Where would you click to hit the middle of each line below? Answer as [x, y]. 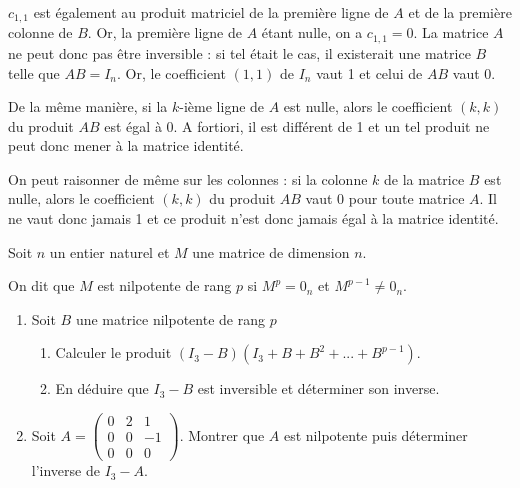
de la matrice [424, 178]
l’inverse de [65, 470]
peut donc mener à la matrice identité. [126, 145]
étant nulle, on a [312, 32]
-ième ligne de [222, 106]
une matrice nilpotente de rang [170, 318]
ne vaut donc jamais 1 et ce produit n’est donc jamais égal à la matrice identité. [253, 218]
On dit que [41, 285]
